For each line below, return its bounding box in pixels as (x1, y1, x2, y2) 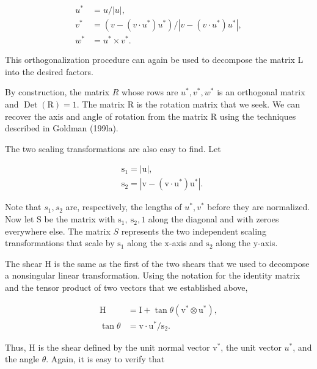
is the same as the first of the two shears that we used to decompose (54, 257, 310, 269)
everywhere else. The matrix (5, 224, 111, 237)
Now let (5, 213, 34, 225)
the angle (5, 353, 39, 365)
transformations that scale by (5, 236, 115, 249)
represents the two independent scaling (121, 224, 266, 237)
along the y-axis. (216, 236, 278, 249)
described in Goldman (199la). (5, 122, 118, 134)
